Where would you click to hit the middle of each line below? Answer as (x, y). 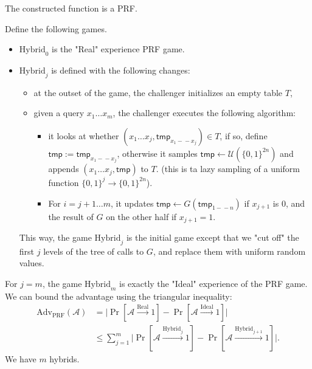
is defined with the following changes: (121, 70)
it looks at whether (84, 135)
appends (64, 169)
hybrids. (64, 359)
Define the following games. (56, 28)
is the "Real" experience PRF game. (118, 49)
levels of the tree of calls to (94, 251)
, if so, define (244, 135)
